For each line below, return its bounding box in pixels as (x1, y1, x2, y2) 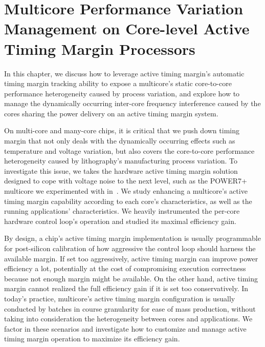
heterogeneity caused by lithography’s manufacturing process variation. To (4, 155, 237, 166)
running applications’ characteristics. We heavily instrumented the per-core (4, 206, 240, 216)
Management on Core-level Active (4, 18, 250, 39)
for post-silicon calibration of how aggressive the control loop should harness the (4, 243, 256, 253)
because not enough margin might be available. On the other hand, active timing (4, 273, 258, 283)
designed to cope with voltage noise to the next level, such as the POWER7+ (4, 175, 247, 186)
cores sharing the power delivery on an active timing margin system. (4, 108, 218, 118)
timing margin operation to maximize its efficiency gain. (4, 333, 180, 344)
